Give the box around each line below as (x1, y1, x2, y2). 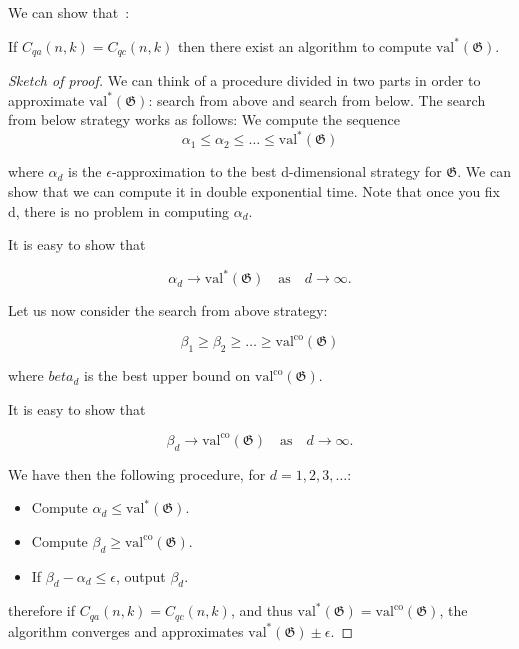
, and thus (230, 600, 293, 621)
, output (115, 565, 166, 586)
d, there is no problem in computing (8, 200, 230, 221)
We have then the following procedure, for (8, 463, 266, 484)
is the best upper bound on (84, 365, 251, 386)
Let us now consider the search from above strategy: (8, 300, 328, 321)
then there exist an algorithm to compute (177, 35, 432, 56)
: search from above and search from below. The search (148, 89, 486, 110)
